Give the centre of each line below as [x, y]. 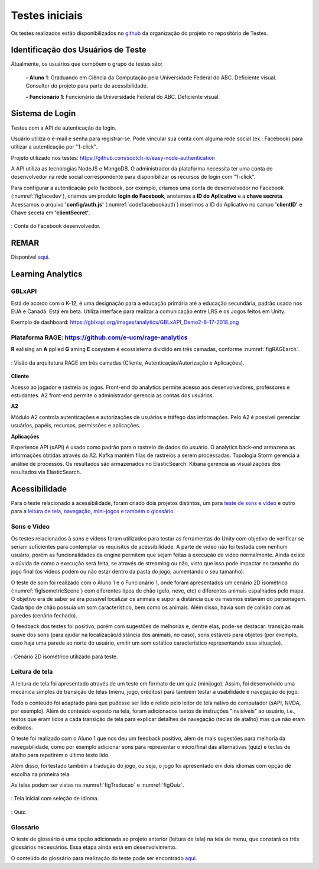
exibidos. [22, 728]
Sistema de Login [43, 113]
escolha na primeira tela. [41, 774]
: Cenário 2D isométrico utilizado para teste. [64, 656]
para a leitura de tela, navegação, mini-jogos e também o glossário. [93, 511]
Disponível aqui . [30, 257]
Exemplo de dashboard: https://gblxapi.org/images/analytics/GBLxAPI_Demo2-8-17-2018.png [125, 322]
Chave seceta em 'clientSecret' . [51, 213]
